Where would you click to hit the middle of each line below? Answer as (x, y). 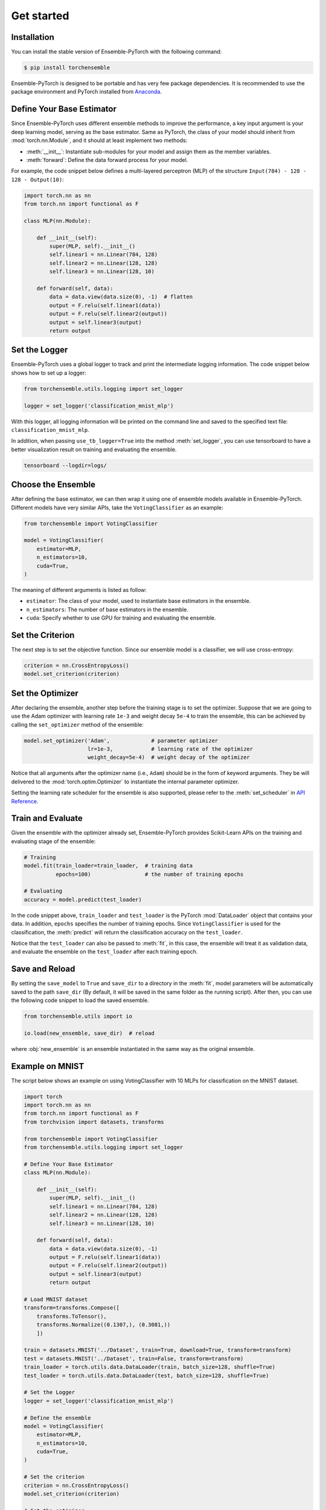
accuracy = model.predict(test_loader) (83, 899)
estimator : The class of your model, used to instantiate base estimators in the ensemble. (139, 601)
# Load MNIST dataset (56, 1300)
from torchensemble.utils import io (78, 1017)
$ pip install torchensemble (67, 68)
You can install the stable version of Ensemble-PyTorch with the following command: (117, 52)
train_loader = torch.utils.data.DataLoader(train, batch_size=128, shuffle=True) (150, 1367)
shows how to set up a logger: (49, 373)
